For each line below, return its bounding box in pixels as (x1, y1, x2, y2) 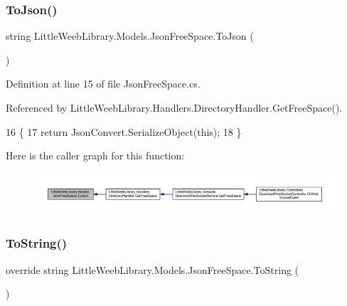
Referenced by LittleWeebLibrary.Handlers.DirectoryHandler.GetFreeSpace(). (6, 100, 343, 115)
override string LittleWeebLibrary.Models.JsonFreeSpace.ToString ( (6, 262, 299, 277)
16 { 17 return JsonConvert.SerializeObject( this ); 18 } (6, 124, 242, 139)
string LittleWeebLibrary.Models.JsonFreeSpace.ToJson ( (6, 28, 254, 43)
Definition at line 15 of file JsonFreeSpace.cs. (6, 76, 201, 91)
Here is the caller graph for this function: (6, 148, 185, 163)
